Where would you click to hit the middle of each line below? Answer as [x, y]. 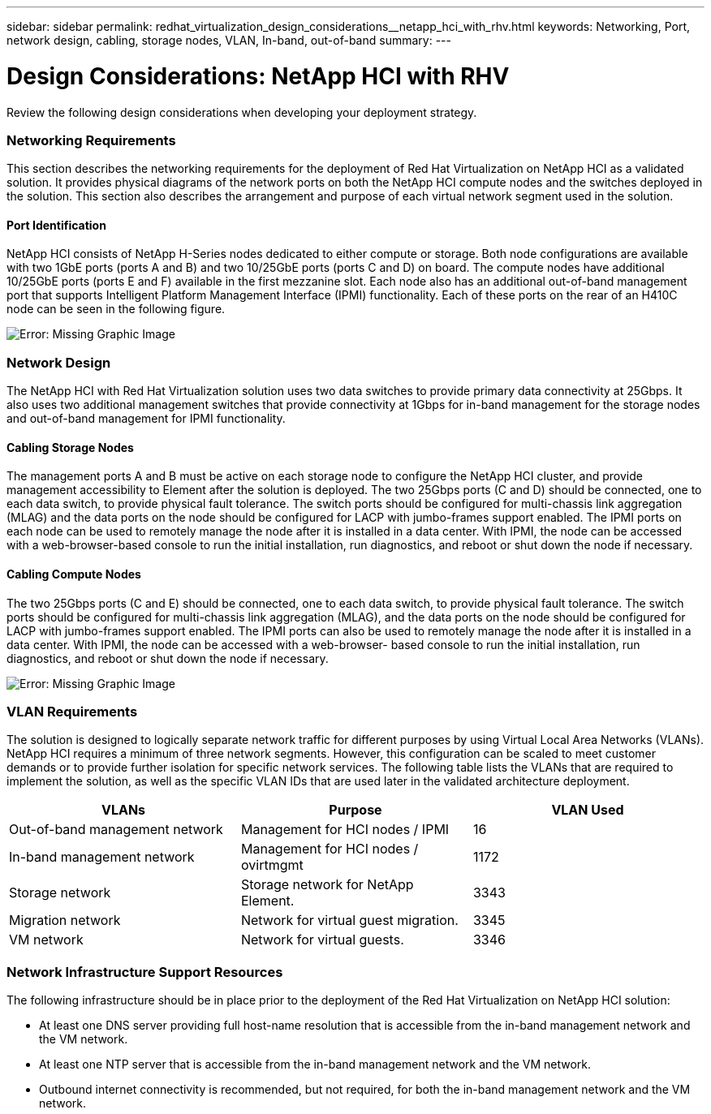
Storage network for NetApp [327, 885]
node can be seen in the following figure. [116, 309]
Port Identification [56, 225]
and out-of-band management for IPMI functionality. [146, 419]
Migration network [65, 920]
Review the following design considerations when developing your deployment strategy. [242, 112]
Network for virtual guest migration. [349, 920]
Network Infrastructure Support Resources [145, 972]
